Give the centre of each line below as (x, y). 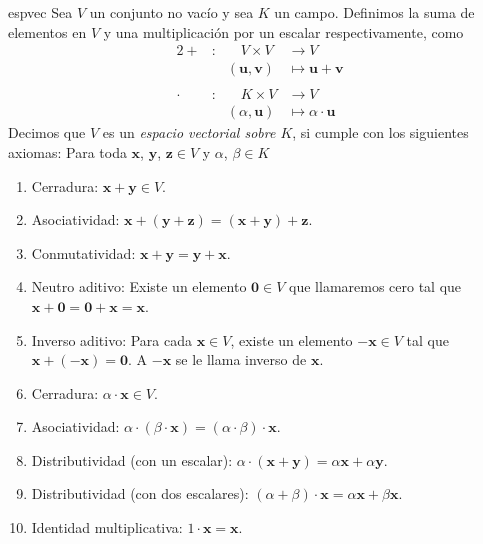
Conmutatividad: (83, 252)
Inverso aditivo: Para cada (111, 339)
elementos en (47, 31)
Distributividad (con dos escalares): (140, 493)
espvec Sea (40, 12)
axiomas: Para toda (67, 151)
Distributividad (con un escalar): (132, 459)
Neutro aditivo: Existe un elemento (139, 286)
